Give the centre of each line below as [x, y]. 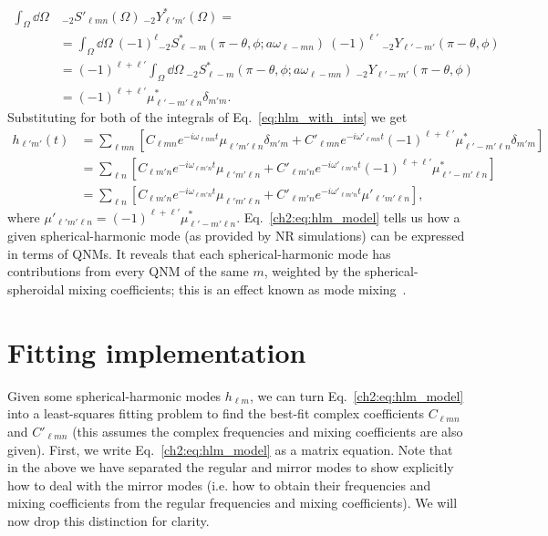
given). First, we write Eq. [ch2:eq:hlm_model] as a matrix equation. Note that [230, 449]
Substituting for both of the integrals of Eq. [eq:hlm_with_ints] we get [207, 117]
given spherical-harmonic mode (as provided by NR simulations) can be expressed [236, 236]
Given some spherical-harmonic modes [114, 395]
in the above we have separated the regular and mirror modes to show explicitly [231, 467]
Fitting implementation [157, 351]
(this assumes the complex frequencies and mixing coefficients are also [268, 431]
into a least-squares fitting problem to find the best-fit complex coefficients [216, 413]
